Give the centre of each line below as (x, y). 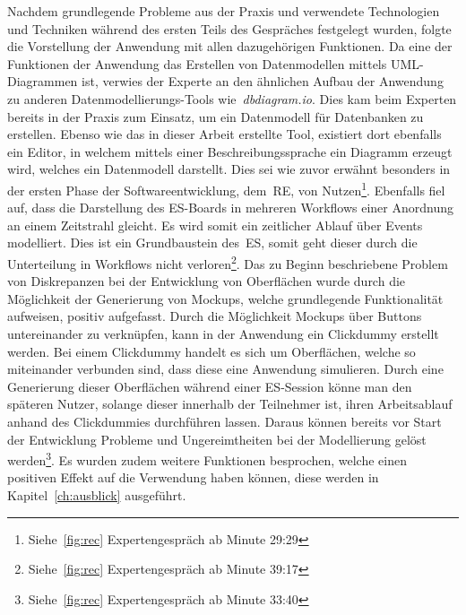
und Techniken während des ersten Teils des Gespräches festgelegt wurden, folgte (229, 28)
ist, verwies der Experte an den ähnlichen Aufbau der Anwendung (263, 81)
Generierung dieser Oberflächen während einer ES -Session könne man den (210, 386)
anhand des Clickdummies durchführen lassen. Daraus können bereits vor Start (224, 421)
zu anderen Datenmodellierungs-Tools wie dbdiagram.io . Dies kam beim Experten (232, 98)
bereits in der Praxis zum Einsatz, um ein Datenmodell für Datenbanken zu (216, 116)
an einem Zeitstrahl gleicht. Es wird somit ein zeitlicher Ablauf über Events (215, 225)
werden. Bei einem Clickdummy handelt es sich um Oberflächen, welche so (211, 351)
